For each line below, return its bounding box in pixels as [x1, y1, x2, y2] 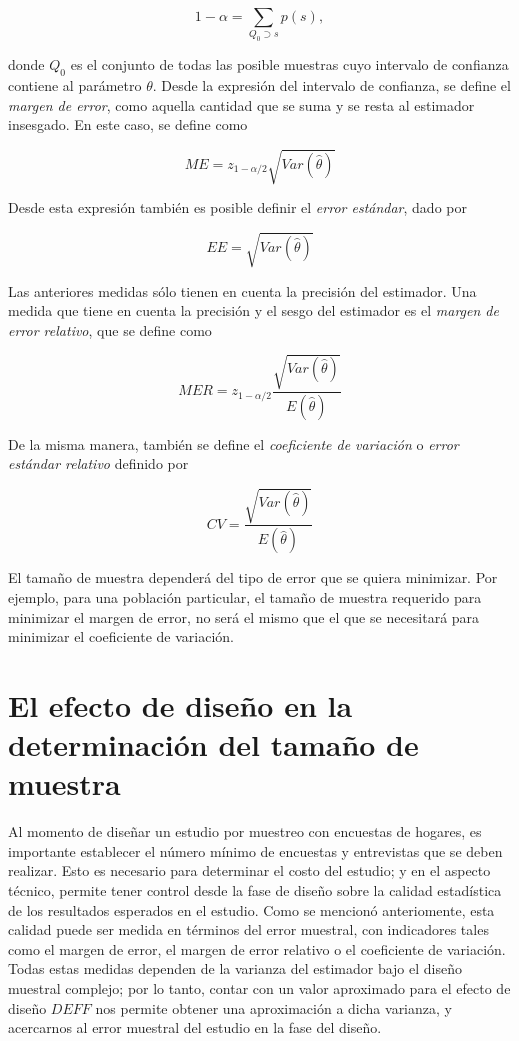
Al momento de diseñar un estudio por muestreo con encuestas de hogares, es [8, 821, 482, 842]
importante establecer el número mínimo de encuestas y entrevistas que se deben [8, 840, 503, 861]
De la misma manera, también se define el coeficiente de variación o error [8, 433, 459, 454]
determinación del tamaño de [8, 724, 419, 765]
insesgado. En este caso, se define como [8, 114, 248, 135]
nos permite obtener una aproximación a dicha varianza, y [95, 997, 452, 1018]
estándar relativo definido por [8, 453, 189, 474]
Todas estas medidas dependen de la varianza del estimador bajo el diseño [8, 958, 462, 979]
